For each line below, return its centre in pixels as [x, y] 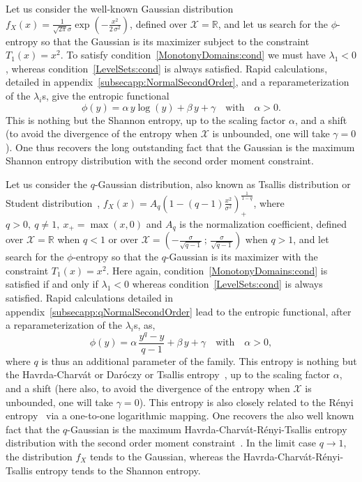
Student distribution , [53, 202]
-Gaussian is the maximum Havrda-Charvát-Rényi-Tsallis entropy [207, 429]
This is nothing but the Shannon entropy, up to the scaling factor [146, 119]
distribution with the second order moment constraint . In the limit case [161, 443]
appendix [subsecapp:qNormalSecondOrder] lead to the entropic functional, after [179, 311]
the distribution [39, 456]
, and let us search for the [273, 23]
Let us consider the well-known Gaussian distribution [120, 8]
